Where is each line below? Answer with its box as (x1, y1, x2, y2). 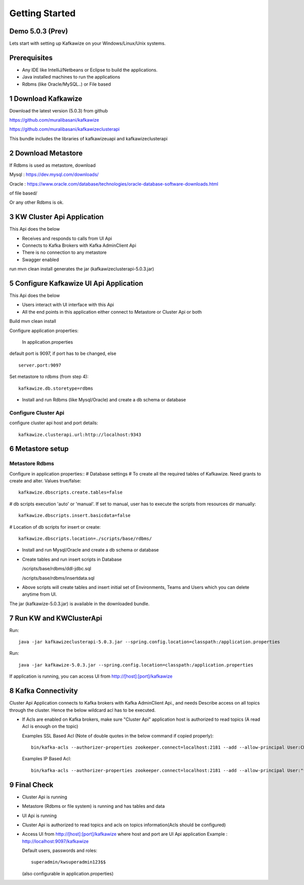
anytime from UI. (22, 591, 57, 598)
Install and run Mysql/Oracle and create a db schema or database (22, 547, 159, 553)
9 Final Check (9, 781, 54, 789)
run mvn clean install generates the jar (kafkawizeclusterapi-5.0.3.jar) (9, 266, 155, 272)
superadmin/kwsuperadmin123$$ (31, 859, 106, 865)
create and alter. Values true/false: (9, 478, 81, 484)
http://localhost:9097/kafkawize (22, 838, 89, 844)
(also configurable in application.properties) (22, 870, 114, 876)
